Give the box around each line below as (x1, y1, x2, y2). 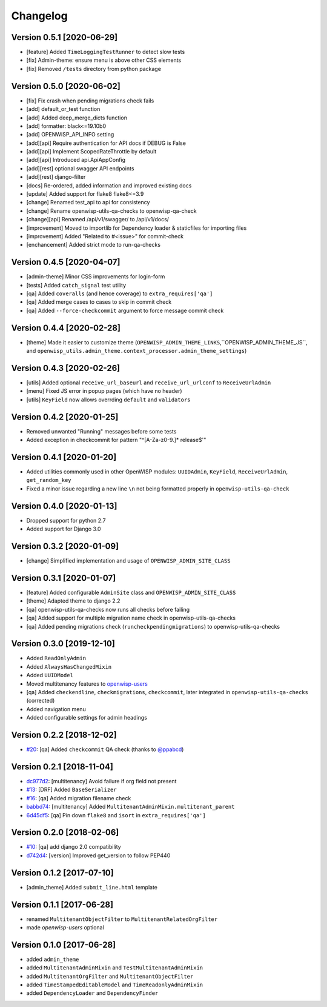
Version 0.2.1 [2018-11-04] (11, 761, 113, 772)
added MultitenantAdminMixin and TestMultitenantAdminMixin (26, 964, 203, 971)
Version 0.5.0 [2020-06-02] (11, 81, 121, 91)
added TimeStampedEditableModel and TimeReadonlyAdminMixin (26, 981, 203, 988)
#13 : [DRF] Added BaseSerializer (26, 786, 117, 794)
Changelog (11, 9, 68, 22)
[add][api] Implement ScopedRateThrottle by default (26, 148, 157, 155)
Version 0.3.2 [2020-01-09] (11, 541, 119, 551)
